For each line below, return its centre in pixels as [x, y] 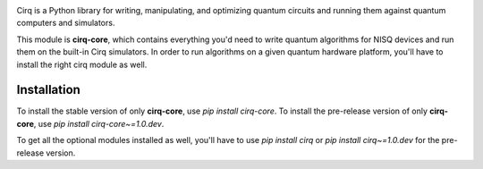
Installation [48, 90]
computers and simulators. [66, 23]
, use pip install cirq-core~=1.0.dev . [99, 123]
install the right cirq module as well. [82, 64]
